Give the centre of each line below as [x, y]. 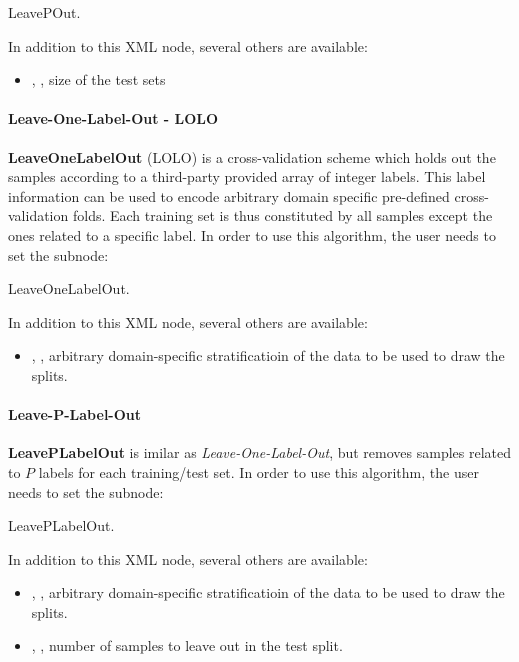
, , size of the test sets [98, 79]
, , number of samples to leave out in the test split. [187, 645]
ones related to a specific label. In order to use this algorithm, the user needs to [252, 234]
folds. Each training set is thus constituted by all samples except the [282, 215]
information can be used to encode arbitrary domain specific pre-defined [229, 195]
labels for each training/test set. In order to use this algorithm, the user [258, 471]
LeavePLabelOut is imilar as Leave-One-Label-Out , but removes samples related [260, 452]
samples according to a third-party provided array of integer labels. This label [247, 176]
